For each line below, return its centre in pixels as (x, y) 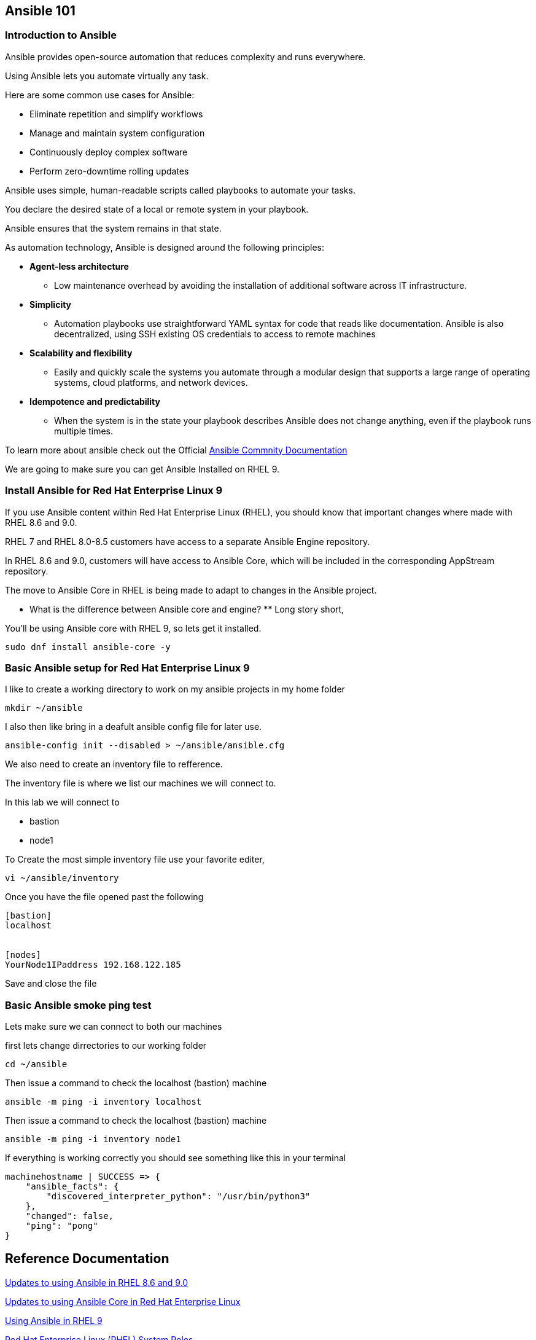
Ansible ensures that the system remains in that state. (113, 228)
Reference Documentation (87, 1259)
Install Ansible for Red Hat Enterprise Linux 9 (114, 491)
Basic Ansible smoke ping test (78, 1005)
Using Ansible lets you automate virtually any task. (107, 76)
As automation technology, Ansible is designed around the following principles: (165, 247)
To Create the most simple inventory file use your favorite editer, (135, 860)
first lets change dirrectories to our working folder (106, 1046)
